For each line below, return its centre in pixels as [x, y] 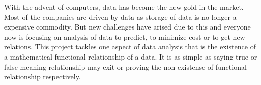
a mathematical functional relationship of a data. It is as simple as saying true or [131, 56]
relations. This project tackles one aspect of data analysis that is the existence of [130, 47]
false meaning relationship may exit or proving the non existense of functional [125, 66]
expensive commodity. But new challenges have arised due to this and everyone [127, 27]
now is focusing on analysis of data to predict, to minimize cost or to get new [125, 36]
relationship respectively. [42, 77]
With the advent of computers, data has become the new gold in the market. [124, 7]
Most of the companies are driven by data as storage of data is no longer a [120, 17]
